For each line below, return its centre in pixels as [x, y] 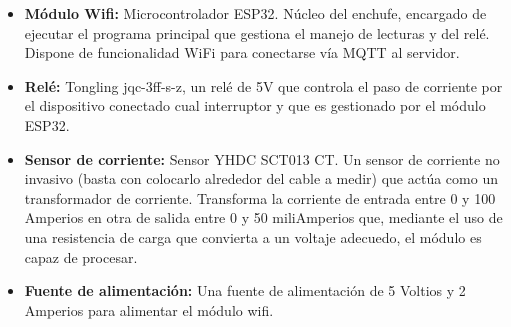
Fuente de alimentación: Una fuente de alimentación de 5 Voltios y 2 [245, 290]
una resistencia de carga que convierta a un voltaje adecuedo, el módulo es [253, 236]
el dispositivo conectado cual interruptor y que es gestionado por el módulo [255, 105]
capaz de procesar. [81, 256]
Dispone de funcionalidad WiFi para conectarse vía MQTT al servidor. [242, 52]
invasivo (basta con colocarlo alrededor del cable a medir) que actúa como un [261, 178]
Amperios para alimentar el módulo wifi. [149, 309]
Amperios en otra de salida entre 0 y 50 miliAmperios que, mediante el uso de [263, 217]
